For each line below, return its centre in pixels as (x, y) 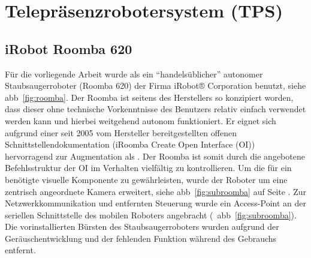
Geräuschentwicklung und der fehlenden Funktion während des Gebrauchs (141, 238)
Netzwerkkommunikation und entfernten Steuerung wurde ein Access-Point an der (155, 203)
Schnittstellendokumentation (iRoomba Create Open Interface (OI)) (130, 144)
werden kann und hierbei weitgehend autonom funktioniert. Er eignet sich (141, 120)
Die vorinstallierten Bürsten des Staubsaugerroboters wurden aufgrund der (142, 226)
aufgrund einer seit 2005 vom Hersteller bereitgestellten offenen (121, 132)
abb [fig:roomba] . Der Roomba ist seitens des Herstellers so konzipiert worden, (149, 97)
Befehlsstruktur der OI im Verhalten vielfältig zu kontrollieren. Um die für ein (148, 168)
